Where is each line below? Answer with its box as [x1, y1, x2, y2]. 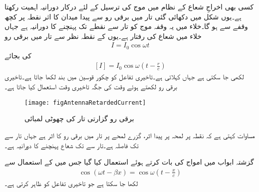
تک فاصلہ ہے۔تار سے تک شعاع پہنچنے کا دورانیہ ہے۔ [4, 140, 139, 150]
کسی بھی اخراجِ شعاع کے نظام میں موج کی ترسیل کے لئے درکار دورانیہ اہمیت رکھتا [4, 1, 254, 11]
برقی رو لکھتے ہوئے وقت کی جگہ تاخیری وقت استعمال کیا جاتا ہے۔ [4, 81, 177, 92]
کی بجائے [4, 50, 31, 60]
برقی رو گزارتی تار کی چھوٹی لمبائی [24, 113, 134, 124]
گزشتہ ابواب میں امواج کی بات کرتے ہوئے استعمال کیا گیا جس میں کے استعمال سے [4, 157, 254, 167]
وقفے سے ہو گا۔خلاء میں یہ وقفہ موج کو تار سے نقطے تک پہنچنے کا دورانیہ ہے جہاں [4, 21, 248, 31]
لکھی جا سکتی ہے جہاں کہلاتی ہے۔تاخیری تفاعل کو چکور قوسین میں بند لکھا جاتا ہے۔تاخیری [4, 71, 244, 82]
